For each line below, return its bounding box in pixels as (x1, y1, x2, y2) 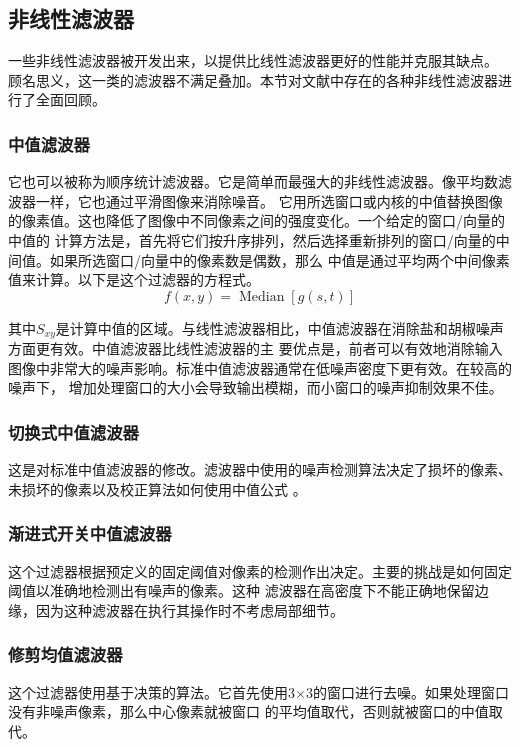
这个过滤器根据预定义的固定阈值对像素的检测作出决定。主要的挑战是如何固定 (8, 560, 512, 581)
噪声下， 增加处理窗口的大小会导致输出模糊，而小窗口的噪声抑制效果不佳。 (8, 377, 503, 398)
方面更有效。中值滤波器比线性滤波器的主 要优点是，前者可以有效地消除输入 (8, 338, 503, 359)
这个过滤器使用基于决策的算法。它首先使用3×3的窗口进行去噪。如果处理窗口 (8, 681, 509, 702)
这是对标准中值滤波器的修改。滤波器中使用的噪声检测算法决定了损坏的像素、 (8, 459, 512, 480)
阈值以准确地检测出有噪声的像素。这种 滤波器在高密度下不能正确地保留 (8, 580, 475, 601)
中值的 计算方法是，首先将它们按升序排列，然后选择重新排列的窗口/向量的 (8, 229, 496, 250)
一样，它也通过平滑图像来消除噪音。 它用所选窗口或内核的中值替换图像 (35, 190, 503, 211)
